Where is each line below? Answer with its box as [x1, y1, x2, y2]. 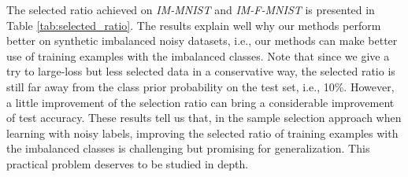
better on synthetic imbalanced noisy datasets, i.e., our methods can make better [6, 32, 398, 49]
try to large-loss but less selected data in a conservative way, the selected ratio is [6, 63, 395, 79]
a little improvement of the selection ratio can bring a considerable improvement [6, 94, 395, 110]
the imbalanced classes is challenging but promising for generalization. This [6, 140, 370, 157]
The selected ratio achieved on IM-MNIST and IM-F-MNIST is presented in [6, 2, 375, 17]
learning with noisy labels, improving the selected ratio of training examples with [6, 124, 399, 141]
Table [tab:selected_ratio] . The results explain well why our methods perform [6, 17, 381, 33]
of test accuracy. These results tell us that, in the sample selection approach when [6, 109, 402, 126]
